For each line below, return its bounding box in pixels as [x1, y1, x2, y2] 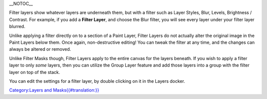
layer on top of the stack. [9, 69, 60, 75]
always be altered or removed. [9, 46, 71, 52]
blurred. [9, 24, 26, 30]
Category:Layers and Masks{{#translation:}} [9, 87, 99, 93]
